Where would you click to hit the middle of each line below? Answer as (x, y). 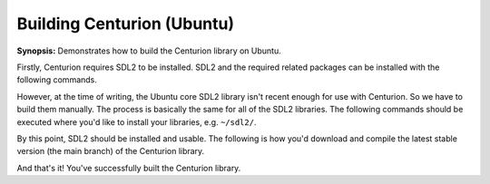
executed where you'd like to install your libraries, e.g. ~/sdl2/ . (137, 121)
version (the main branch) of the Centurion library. (111, 151)
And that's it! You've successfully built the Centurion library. (129, 168)
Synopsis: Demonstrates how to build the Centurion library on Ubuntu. (149, 51)
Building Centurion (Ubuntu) (126, 24)
